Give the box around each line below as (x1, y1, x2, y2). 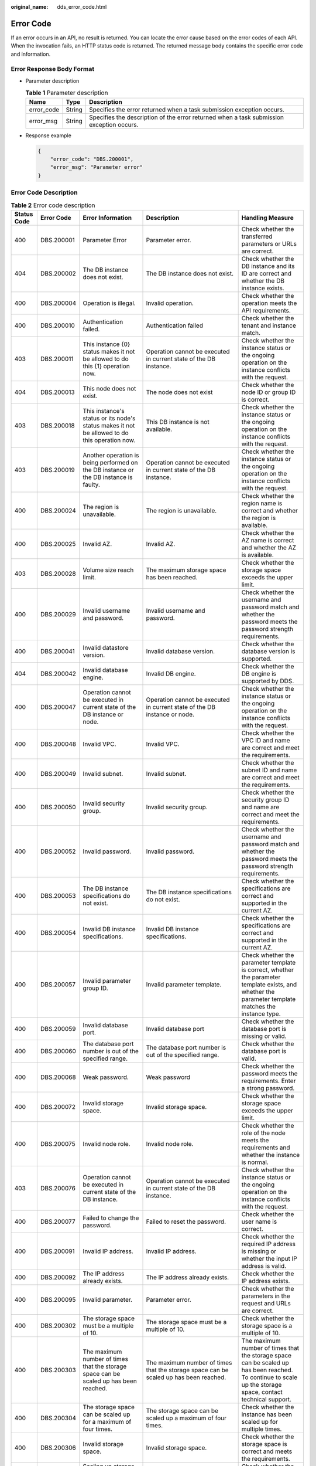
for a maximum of (83, 1417, 132, 1426)
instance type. (241, 1009, 281, 1017)
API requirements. (241, 306, 291, 314)
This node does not (83, 384, 136, 392)
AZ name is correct (241, 536, 294, 544)
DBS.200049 (40, 769, 76, 778)
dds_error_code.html (57, 4, 107, 10)
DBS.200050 (40, 803, 76, 811)
